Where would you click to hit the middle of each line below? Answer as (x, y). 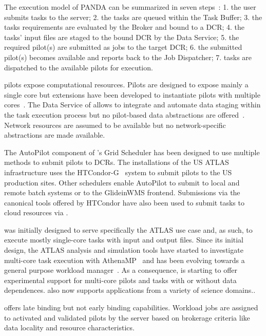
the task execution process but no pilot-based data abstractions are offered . (125, 114)
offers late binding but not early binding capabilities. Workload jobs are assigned (131, 307)
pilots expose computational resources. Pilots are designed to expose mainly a (126, 85)
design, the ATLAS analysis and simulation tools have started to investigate (124, 250)
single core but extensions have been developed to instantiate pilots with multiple (132, 94)
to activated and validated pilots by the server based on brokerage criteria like (127, 317)
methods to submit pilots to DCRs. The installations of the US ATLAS (117, 162)
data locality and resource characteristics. (69, 328)
